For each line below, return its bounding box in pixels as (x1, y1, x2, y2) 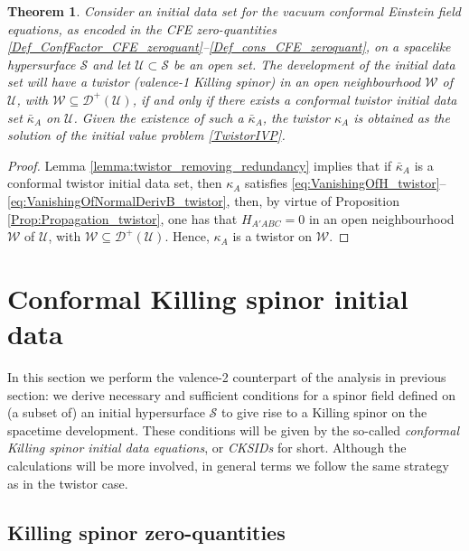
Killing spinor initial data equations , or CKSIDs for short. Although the (7, 438, 407, 457)
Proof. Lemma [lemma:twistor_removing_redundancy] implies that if (7, 155, 392, 174)
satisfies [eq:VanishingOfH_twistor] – (245, 173, 446, 192)
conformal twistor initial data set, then (7, 173, 222, 192)
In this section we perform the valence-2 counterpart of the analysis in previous (7, 368, 446, 387)
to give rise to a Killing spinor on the (220, 403, 427, 422)
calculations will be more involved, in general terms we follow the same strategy (7, 456, 449, 474)
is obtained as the (353, 107, 450, 126)
